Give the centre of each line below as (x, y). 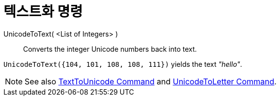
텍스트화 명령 (43, 12)
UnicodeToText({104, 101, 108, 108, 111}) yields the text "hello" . (123, 64)
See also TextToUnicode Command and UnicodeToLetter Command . (151, 81)
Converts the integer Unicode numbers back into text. (110, 49)
